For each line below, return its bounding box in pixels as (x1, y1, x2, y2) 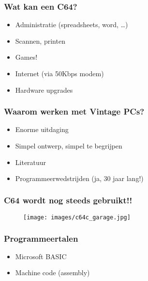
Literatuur (15, 157, 46, 167)
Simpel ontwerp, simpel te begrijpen (15, 141, 122, 150)
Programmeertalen (4, 232, 78, 244)
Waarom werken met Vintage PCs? (4, 105, 145, 117)
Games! (15, 52, 38, 62)
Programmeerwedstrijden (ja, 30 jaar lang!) (15, 173, 144, 183)
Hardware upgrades (15, 84, 73, 95)
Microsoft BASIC (15, 251, 67, 261)
